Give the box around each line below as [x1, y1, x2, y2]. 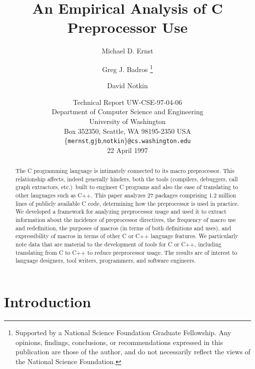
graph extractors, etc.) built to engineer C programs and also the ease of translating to [15, 183, 238, 191]
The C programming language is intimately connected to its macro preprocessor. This [15, 167, 234, 175]
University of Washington [89, 116, 166, 126]
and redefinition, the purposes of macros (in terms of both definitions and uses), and [15, 223, 231, 232]
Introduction [4, 292, 91, 312]
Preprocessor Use [67, 17, 188, 37]
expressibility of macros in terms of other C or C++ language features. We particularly [15, 232, 238, 240]
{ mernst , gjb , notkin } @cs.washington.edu [64, 135, 191, 146]
